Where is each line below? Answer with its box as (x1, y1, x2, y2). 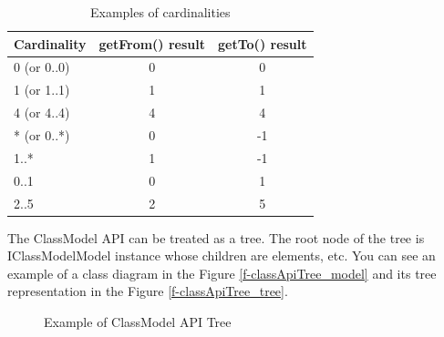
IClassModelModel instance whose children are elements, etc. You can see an (7, 246, 436, 265)
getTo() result (218, 34, 307, 53)
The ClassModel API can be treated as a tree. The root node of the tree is (7, 228, 425, 247)
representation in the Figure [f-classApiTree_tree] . (7, 281, 288, 301)
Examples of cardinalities (89, 3, 231, 21)
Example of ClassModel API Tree (44, 311, 232, 331)
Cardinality (14, 34, 87, 53)
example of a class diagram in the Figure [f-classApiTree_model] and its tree (7, 263, 437, 282)
